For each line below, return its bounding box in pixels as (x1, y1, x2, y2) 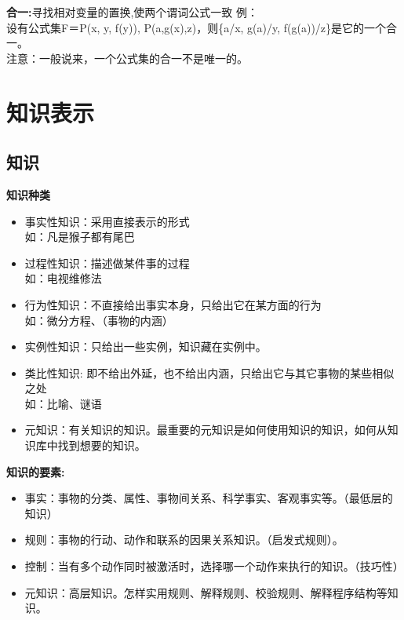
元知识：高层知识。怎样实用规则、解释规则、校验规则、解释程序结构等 (24, 584, 388, 600)
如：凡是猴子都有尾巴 (24, 228, 135, 245)
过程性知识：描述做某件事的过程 (24, 254, 190, 271)
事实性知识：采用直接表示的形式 (24, 213, 190, 229)
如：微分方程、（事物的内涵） (24, 312, 173, 328)
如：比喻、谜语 (24, 395, 102, 411)
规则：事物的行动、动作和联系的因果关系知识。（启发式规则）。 (24, 531, 344, 548)
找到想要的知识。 (57, 437, 146, 454)
